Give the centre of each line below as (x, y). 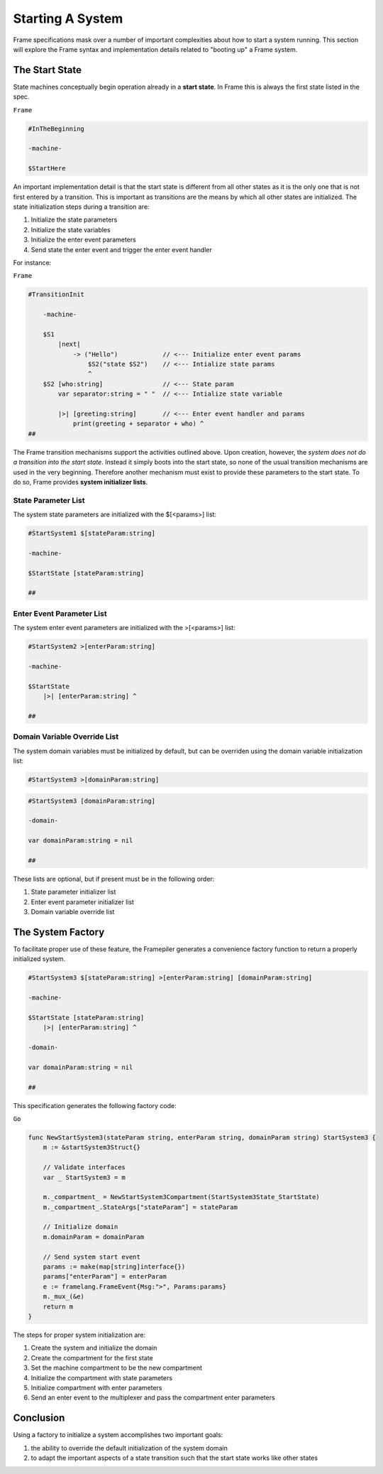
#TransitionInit (56, 294)
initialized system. (39, 959)
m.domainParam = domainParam (94, 1237)
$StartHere (47, 168)
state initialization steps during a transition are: (81, 207)
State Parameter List (49, 500)
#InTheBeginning (56, 129)
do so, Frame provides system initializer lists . (81, 482)
